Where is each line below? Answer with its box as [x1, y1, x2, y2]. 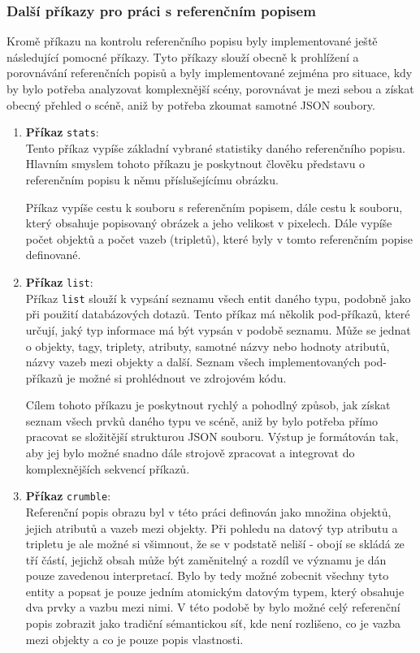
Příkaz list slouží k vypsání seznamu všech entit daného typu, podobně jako [25, 289, 411, 306]
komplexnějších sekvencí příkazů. [25, 460, 190, 477]
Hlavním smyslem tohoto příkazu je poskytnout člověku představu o [25, 155, 366, 172]
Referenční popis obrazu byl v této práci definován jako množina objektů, [25, 503, 392, 520]
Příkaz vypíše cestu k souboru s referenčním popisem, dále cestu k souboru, [25, 198, 403, 215]
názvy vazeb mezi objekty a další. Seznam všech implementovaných [25, 353, 361, 370]
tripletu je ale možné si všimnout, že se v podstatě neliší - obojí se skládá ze [25, 535, 405, 552]
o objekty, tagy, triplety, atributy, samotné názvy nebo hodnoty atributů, [25, 337, 390, 354]
